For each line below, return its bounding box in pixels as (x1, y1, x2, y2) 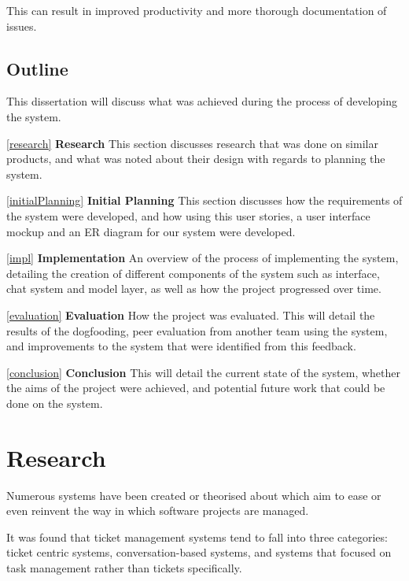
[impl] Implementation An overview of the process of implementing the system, (6, 250, 399, 266)
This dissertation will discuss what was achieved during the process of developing (6, 93, 398, 109)
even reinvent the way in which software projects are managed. (6, 502, 309, 519)
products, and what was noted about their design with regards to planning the (6, 150, 385, 167)
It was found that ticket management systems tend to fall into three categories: (6, 528, 388, 545)
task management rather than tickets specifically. (6, 559, 242, 575)
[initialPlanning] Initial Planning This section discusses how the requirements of (6, 192, 403, 209)
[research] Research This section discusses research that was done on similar (6, 135, 378, 151)
